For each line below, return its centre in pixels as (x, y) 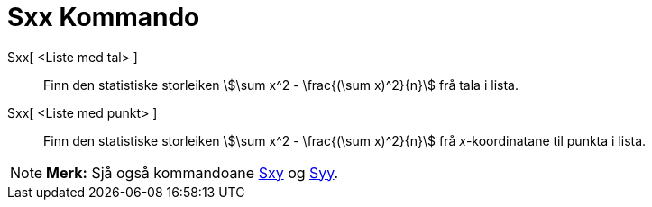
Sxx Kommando (104, 17)
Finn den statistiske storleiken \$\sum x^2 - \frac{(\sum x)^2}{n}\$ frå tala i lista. (281, 85)
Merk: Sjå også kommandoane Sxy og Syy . (193, 172)
